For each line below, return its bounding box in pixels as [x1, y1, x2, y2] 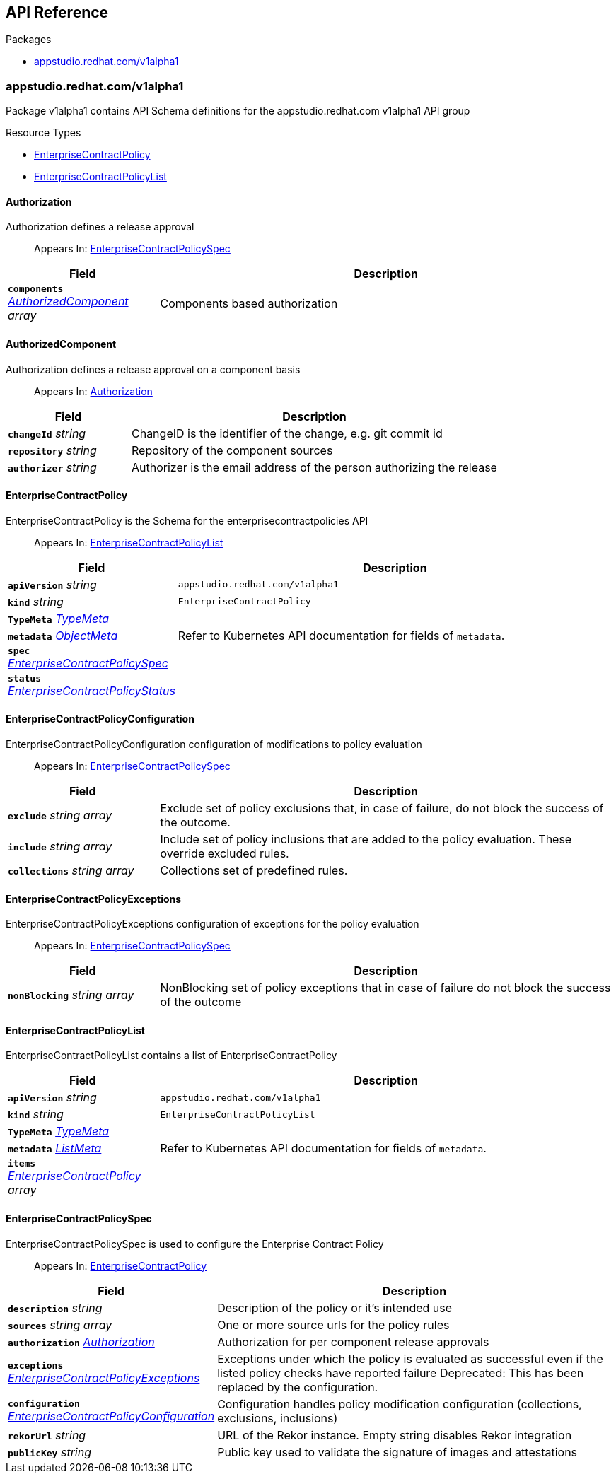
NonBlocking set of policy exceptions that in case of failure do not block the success [160, 981, 611, 995]
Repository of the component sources [131, 443, 333, 457]
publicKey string [8, 1444, 91, 1459]
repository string [8, 443, 97, 457]
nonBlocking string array [8, 988, 134, 1002]
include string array [8, 839, 112, 854]
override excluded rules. [160, 846, 289, 861]
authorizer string [8, 460, 97, 474]
